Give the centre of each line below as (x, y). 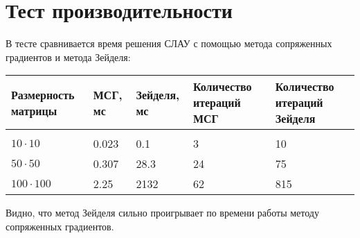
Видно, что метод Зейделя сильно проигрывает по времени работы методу (162, 213)
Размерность (43, 94)
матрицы (34, 110)
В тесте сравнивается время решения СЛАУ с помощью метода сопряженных (169, 43)
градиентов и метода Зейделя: (68, 57)
